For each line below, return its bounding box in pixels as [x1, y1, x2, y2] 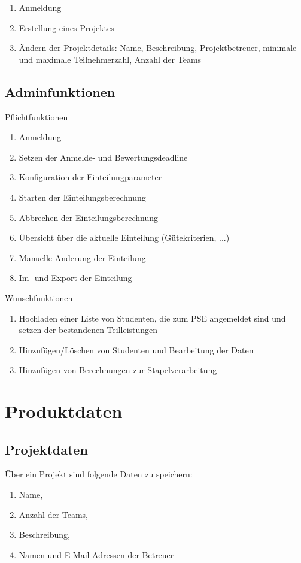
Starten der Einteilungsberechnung [19, 190, 146, 203]
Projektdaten [5, 440, 88, 458]
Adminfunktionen [5, 82, 115, 101]
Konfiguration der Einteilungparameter [19, 171, 162, 183]
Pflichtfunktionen [5, 110, 68, 123]
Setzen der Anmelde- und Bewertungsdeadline [19, 150, 188, 163]
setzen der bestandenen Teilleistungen [19, 323, 158, 336]
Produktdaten [5, 399, 123, 423]
